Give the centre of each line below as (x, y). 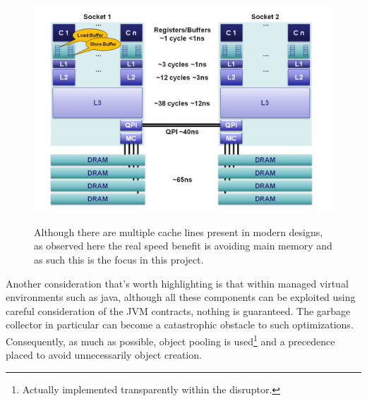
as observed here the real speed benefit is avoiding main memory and (183, 246)
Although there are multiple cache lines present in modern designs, (179, 232)
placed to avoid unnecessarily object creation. (104, 355)
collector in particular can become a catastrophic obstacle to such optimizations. (180, 325)
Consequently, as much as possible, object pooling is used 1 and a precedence (170, 340)
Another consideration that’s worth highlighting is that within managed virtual (177, 283)
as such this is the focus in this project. (119, 259)
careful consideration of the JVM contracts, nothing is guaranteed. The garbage (178, 310)
